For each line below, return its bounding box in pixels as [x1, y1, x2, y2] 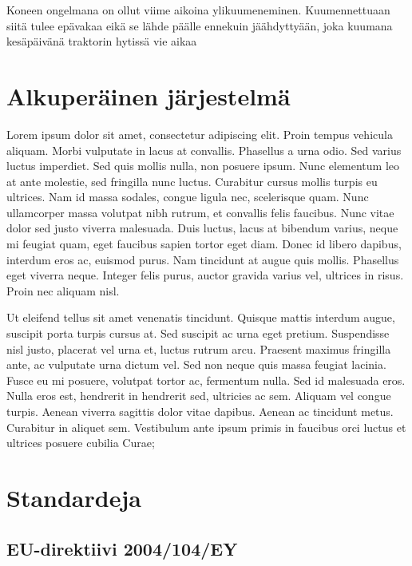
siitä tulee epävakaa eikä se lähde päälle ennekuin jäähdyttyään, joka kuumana [6, 17, 393, 34]
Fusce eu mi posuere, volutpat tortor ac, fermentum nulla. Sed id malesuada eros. [6, 371, 406, 388]
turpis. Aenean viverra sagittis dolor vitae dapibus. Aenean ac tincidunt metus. [6, 403, 394, 419]
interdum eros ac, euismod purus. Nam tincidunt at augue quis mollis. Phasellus [6, 251, 399, 267]
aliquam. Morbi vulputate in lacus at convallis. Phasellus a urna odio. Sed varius [6, 141, 402, 158]
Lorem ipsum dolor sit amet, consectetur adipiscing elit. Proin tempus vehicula [6, 125, 393, 142]
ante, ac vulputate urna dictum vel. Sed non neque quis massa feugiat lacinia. [6, 356, 386, 373]
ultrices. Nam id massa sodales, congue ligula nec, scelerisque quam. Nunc [6, 188, 369, 205]
